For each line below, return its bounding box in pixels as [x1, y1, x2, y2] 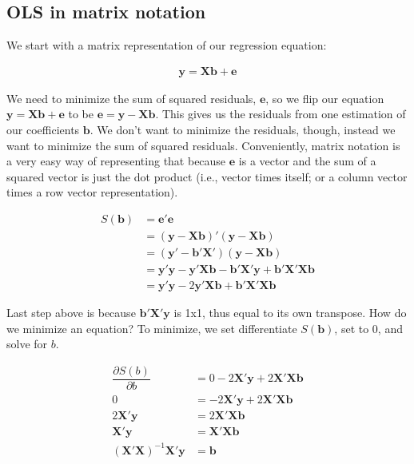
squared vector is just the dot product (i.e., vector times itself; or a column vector [6, 168, 408, 184]
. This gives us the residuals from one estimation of [155, 105, 406, 122]
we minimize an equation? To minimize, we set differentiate [6, 319, 297, 336]
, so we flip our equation [265, 89, 384, 106]
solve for [6, 335, 48, 352]
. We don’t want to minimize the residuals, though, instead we [90, 121, 396, 138]
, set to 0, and [334, 319, 403, 336]
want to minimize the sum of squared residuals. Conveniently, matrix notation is [6, 137, 400, 153]
